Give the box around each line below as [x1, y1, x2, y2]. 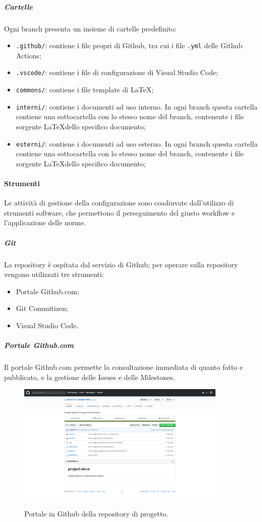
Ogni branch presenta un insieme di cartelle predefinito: [4, 23, 177, 33]
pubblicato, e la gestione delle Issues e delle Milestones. [4, 371, 175, 382]
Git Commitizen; [16, 303, 68, 314]
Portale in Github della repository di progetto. [24, 508, 168, 518]
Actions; [16, 50, 41, 60]
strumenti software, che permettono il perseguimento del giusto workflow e [4, 207, 235, 218]
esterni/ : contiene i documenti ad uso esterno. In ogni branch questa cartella [16, 138, 258, 149]
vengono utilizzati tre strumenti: [4, 269, 104, 280]
